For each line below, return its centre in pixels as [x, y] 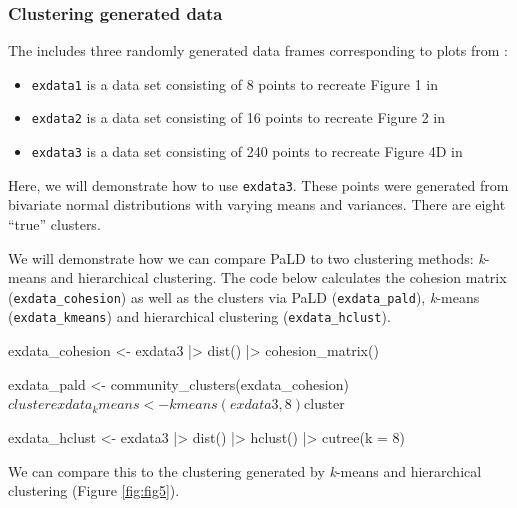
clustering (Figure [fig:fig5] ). [94, 490]
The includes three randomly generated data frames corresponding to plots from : [258, 50]
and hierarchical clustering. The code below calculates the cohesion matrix [278, 277]
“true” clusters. [54, 224]
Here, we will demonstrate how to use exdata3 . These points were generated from [258, 184]
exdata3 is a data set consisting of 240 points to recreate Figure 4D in [247, 151]
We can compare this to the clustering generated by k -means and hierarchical [245, 470]
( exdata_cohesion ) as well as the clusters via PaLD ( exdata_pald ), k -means [244, 296]
